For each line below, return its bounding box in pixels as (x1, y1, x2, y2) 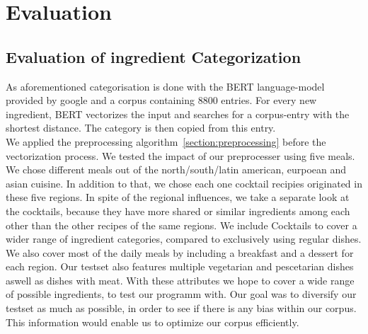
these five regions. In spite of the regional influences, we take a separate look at (6, 190, 350, 205)
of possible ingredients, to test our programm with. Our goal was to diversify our (6, 287, 357, 301)
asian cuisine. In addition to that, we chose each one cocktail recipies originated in (6, 175, 362, 190)
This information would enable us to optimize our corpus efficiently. (6, 314, 299, 329)
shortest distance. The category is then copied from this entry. (6, 120, 276, 135)
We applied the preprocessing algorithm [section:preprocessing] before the (6, 134, 326, 149)
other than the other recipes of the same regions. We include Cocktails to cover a (6, 217, 357, 232)
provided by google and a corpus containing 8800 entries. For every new (6, 93, 317, 108)
